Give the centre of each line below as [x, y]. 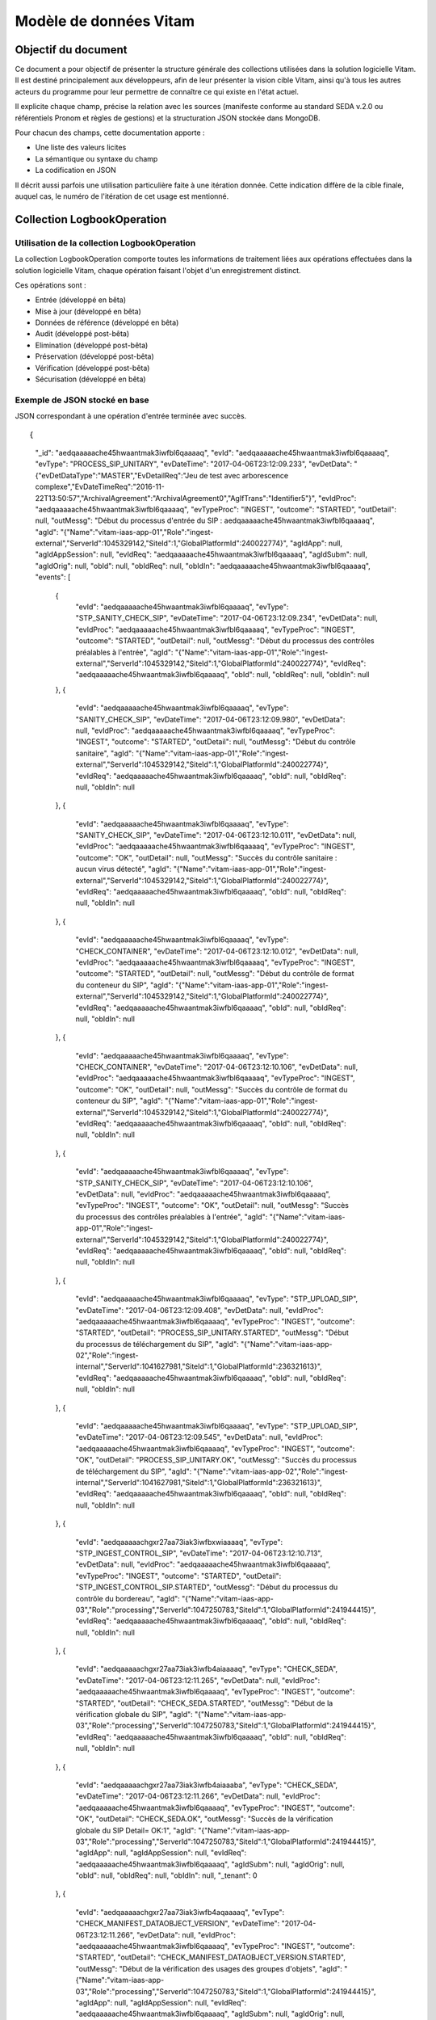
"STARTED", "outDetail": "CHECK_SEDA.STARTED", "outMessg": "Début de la [204, 1703]
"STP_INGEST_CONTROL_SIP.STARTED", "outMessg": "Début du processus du [207, 1587]
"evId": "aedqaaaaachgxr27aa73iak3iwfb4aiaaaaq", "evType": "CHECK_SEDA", [207, 1669]
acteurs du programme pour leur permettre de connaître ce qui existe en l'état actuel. [157, 91]
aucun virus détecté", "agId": [124, 869]
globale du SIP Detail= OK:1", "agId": [136, 1830]
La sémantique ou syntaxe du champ [96, 158]
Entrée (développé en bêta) [81, 300]
